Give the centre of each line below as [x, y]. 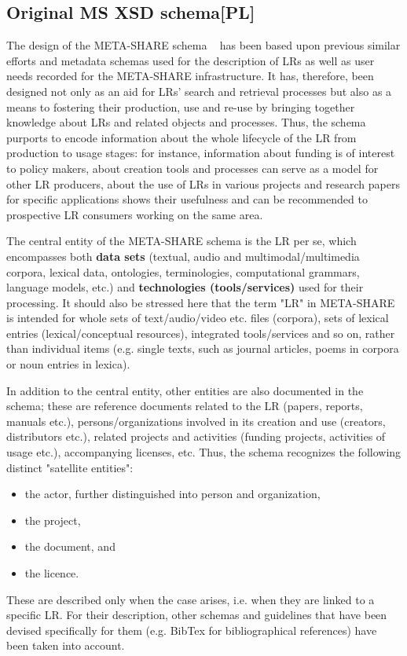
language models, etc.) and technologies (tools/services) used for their [185, 287]
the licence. [52, 573]
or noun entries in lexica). [68, 364]
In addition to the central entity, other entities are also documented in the [185, 390]
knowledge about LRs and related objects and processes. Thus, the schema [186, 122]
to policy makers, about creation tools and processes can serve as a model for [192, 168]
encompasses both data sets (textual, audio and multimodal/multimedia [183, 256]
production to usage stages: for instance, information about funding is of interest [201, 153]
